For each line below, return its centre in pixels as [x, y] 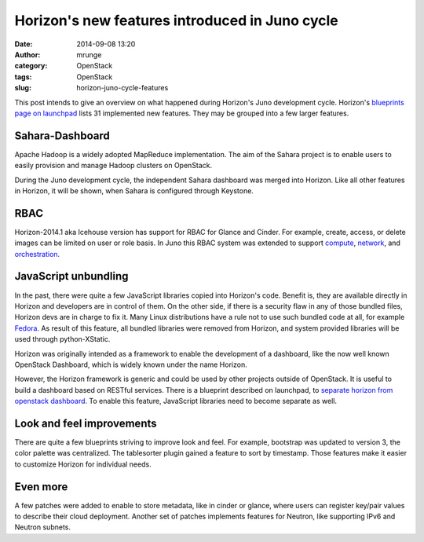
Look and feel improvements [86, 423]
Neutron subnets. [42, 527]
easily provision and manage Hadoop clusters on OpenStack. [113, 166]
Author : [27, 54]
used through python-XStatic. [62, 339]
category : [31, 66]
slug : [23, 88]
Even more [41, 487]
